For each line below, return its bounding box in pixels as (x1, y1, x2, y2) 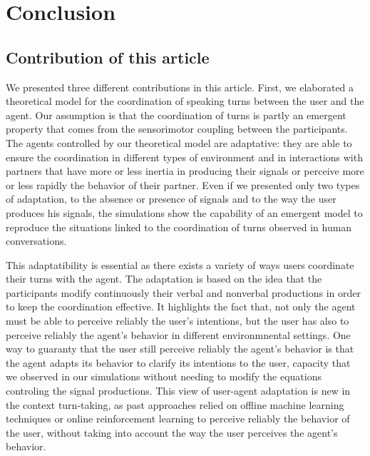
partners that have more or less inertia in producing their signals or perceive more (6, 163, 364, 178)
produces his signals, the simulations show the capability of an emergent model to (6, 205, 363, 220)
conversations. (6, 233, 67, 248)
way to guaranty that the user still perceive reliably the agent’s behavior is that (6, 341, 354, 356)
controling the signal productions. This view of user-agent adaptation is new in (6, 383, 351, 398)
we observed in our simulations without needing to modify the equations (6, 369, 322, 384)
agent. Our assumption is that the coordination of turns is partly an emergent (6, 107, 346, 122)
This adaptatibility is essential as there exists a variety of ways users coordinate (6, 257, 354, 272)
